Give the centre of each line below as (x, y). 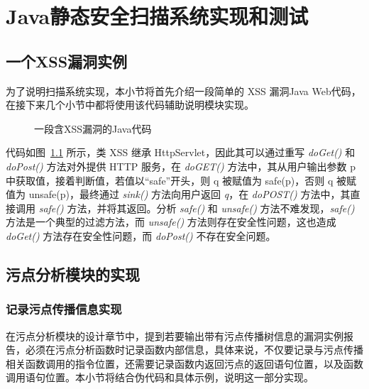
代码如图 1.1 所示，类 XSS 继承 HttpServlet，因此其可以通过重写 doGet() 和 (181, 152)
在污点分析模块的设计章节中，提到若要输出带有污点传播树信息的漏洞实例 (175, 335)
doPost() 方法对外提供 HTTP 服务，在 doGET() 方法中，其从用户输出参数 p (181, 166)
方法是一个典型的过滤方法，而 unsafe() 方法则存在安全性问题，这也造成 (171, 222)
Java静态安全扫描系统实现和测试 (157, 16)
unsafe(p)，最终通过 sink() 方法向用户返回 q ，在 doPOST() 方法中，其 (189, 194)
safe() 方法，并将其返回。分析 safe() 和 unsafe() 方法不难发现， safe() (197, 208)
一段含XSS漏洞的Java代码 (93, 128)
